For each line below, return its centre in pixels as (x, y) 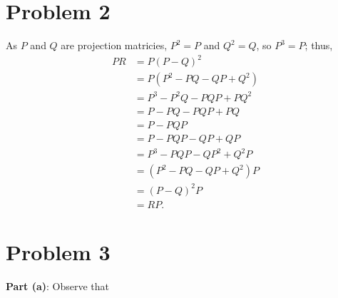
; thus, (319, 45)
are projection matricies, (114, 45)
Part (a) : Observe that (57, 286)
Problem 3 (58, 252)
